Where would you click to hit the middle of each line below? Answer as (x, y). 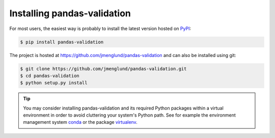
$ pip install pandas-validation (62, 42)
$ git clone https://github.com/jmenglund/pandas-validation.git (103, 68)
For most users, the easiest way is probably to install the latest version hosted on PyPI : (100, 29)
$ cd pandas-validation (50, 76)
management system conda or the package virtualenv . (80, 122)
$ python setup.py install (54, 83)
